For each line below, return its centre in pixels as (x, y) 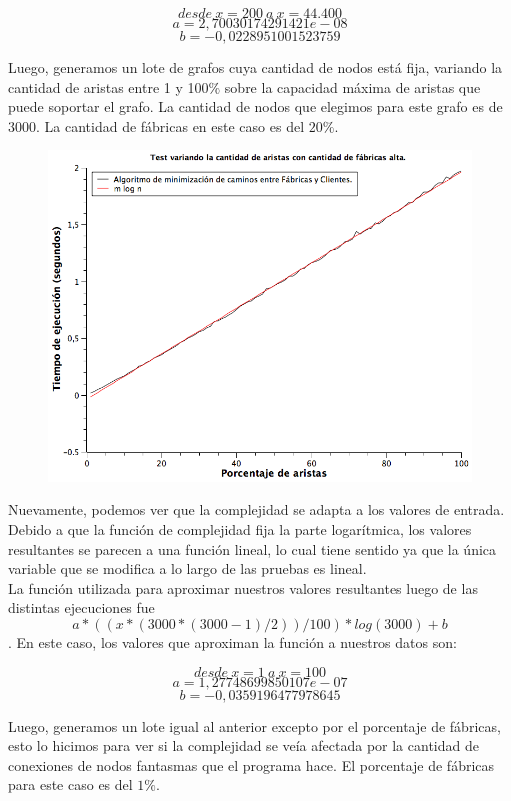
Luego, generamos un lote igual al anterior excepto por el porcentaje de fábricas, (254, 725)
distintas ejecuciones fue (81, 607)
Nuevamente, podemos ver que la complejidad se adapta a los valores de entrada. (256, 509)
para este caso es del (70, 784)
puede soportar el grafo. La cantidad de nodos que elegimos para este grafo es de (255, 106)
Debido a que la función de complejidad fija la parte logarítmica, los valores (240, 529)
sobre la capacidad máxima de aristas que (352, 86)
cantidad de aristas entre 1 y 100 (108, 86)
